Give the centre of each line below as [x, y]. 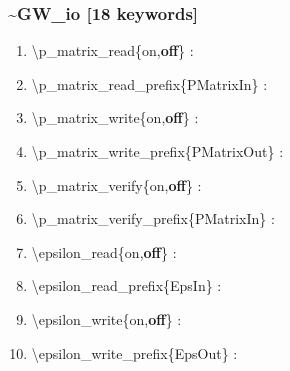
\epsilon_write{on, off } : [106, 318]
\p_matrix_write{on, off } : [115, 117]
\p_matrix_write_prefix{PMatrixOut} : [157, 151]
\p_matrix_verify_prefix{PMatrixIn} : [153, 218]
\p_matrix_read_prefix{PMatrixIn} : [149, 83]
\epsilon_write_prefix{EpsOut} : [134, 352]
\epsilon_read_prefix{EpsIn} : [126, 285]
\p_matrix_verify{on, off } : [116, 184]
